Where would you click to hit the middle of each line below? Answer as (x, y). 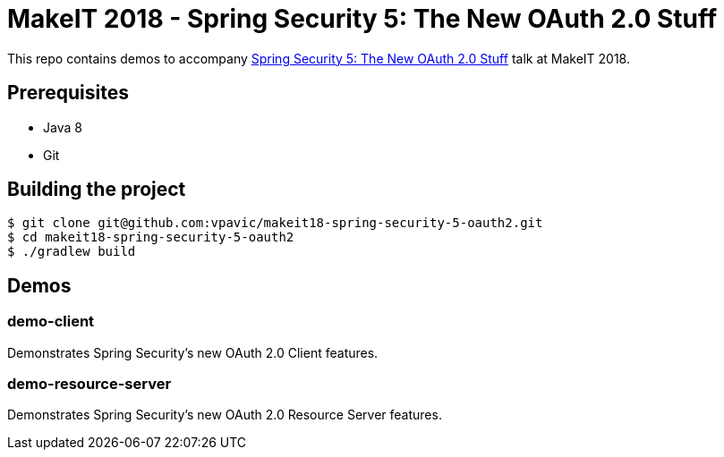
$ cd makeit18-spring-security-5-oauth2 (151, 237)
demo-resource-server (89, 384)
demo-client (51, 322)
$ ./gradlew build (72, 252)
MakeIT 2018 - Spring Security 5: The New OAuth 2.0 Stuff (362, 19)
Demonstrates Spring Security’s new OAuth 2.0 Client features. (193, 352)
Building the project (97, 190)
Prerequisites (68, 93)
